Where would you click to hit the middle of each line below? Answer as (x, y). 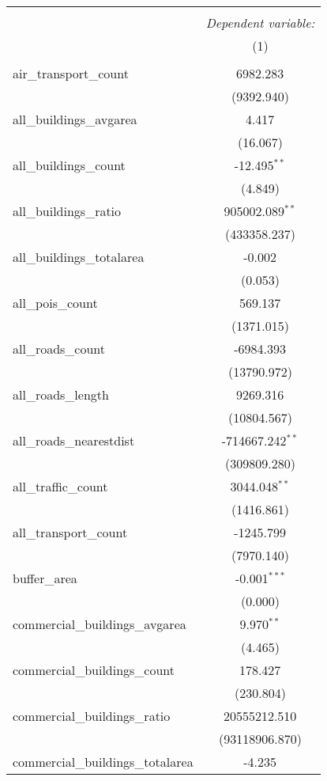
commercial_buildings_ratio (92, 716)
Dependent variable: (260, 23)
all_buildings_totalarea (79, 257)
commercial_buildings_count (94, 670)
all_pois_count (55, 303)
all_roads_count (59, 349)
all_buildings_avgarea (75, 119)
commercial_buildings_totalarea (103, 762)
